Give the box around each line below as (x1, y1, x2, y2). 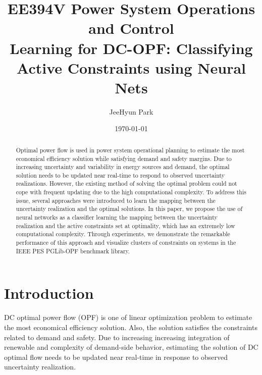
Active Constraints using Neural (16, 57, 246, 78)
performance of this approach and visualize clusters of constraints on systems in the (16, 238, 236, 247)
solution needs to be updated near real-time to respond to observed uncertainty (16, 171, 225, 179)
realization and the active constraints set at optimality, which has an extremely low (16, 221, 235, 230)
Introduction (4, 283, 94, 303)
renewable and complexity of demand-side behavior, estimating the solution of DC (4, 342, 258, 352)
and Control (88, 18, 174, 38)
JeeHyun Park (109, 106, 153, 117)
